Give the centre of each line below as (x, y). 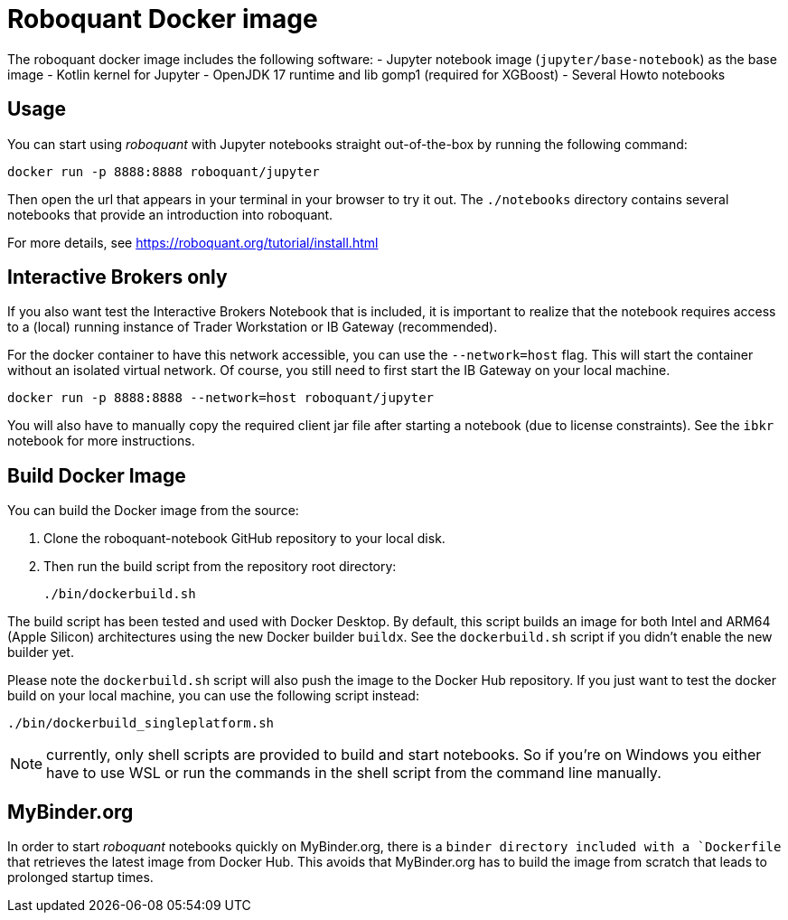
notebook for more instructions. (101, 441)
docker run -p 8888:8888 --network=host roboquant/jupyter (221, 398)
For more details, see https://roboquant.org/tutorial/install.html (193, 242)
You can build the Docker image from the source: (153, 511)
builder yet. (41, 652)
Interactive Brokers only (117, 277)
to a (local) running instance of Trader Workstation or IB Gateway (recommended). (253, 327)
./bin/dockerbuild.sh (120, 594)
